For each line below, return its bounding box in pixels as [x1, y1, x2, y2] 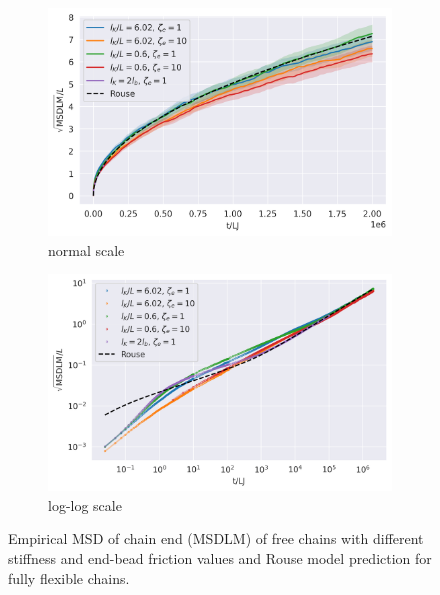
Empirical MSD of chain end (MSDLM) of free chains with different [8, 528, 424, 549]
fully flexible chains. [8, 567, 130, 588]
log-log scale [48, 494, 122, 515]
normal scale [48, 239, 125, 260]
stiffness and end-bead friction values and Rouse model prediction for [8, 547, 432, 568]
